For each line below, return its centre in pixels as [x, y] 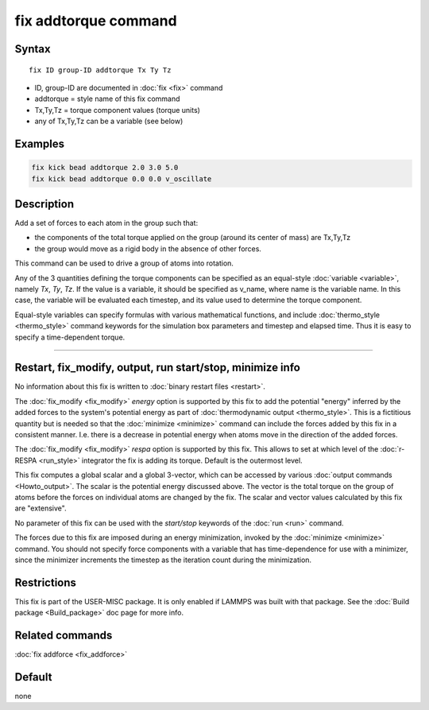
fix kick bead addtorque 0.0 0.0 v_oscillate [122, 178]
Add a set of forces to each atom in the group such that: [106, 223]
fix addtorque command [96, 21]
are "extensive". [41, 508]
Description [44, 204]
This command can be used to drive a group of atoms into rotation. [124, 263]
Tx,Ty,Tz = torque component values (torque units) [117, 110]
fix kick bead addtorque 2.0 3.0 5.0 [105, 168]
